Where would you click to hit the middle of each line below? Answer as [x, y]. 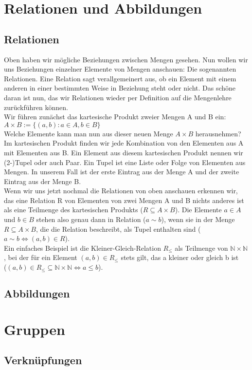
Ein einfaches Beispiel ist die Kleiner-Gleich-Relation [82, 248]
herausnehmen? [218, 133]
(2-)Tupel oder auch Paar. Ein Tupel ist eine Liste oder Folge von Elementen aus [125, 162]
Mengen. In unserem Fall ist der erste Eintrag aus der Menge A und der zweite [122, 172]
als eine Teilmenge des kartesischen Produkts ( [73, 210]
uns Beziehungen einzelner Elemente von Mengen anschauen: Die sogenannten [120, 69]
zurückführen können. [36, 107]
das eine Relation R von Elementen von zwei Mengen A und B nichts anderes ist [124, 200]
